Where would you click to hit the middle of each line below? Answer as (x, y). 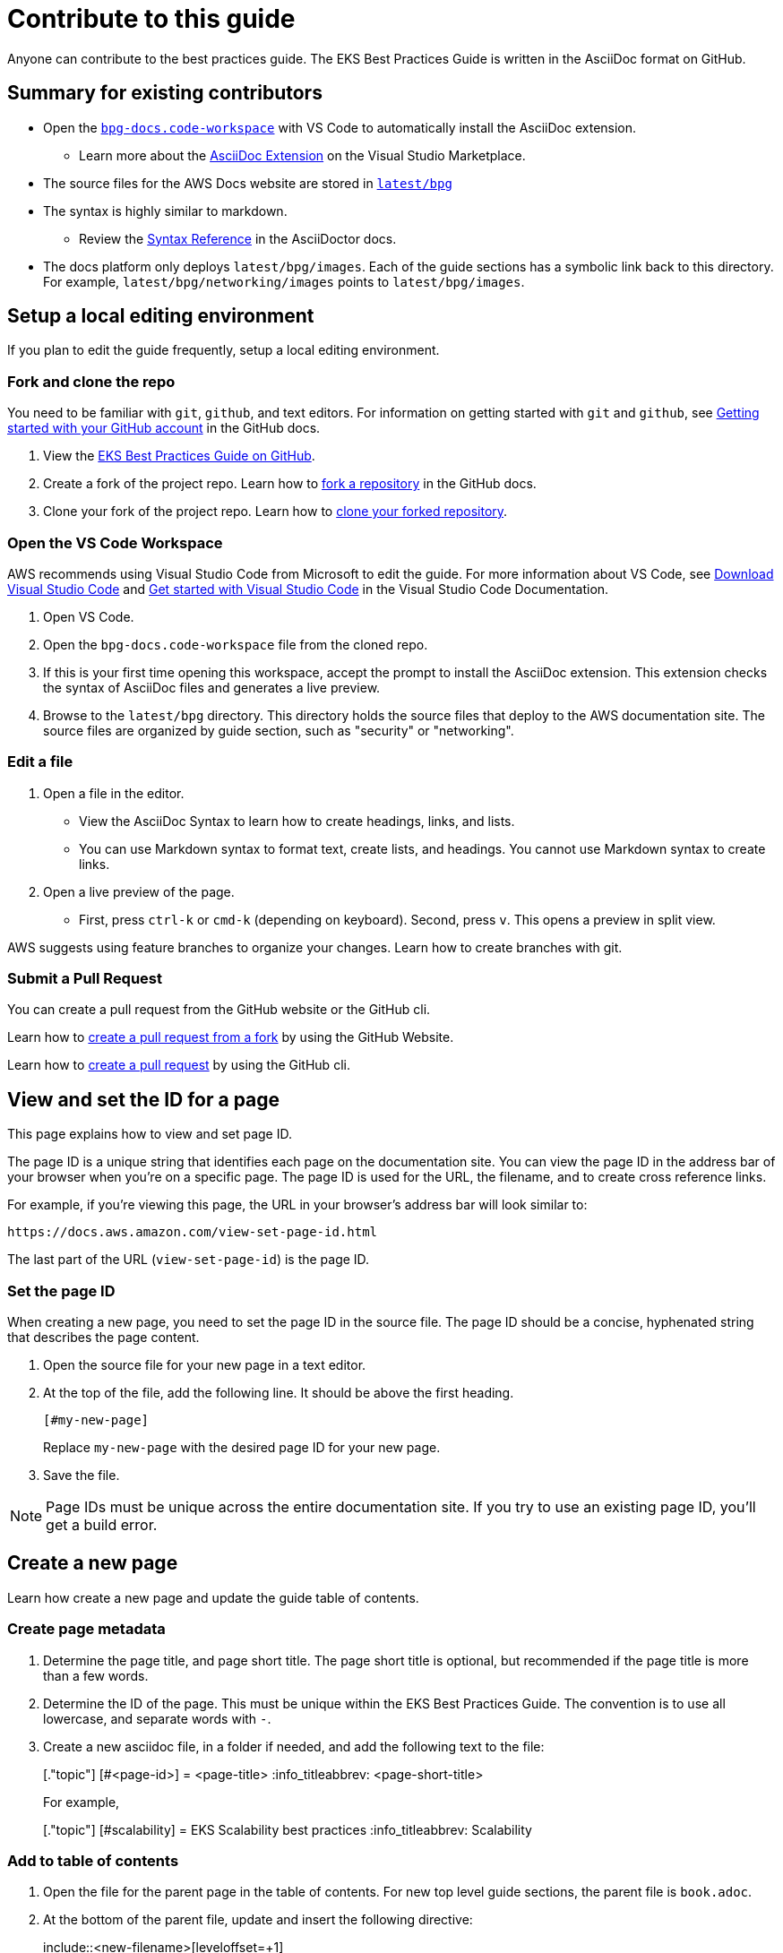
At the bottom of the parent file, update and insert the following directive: (258, 1920)
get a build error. (102, 1525)
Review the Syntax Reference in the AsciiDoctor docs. (238, 238)
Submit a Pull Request (85, 979)
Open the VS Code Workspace (115, 542)
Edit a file (40, 762)
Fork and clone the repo (91, 381)
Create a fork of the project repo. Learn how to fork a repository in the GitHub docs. (290, 484)
